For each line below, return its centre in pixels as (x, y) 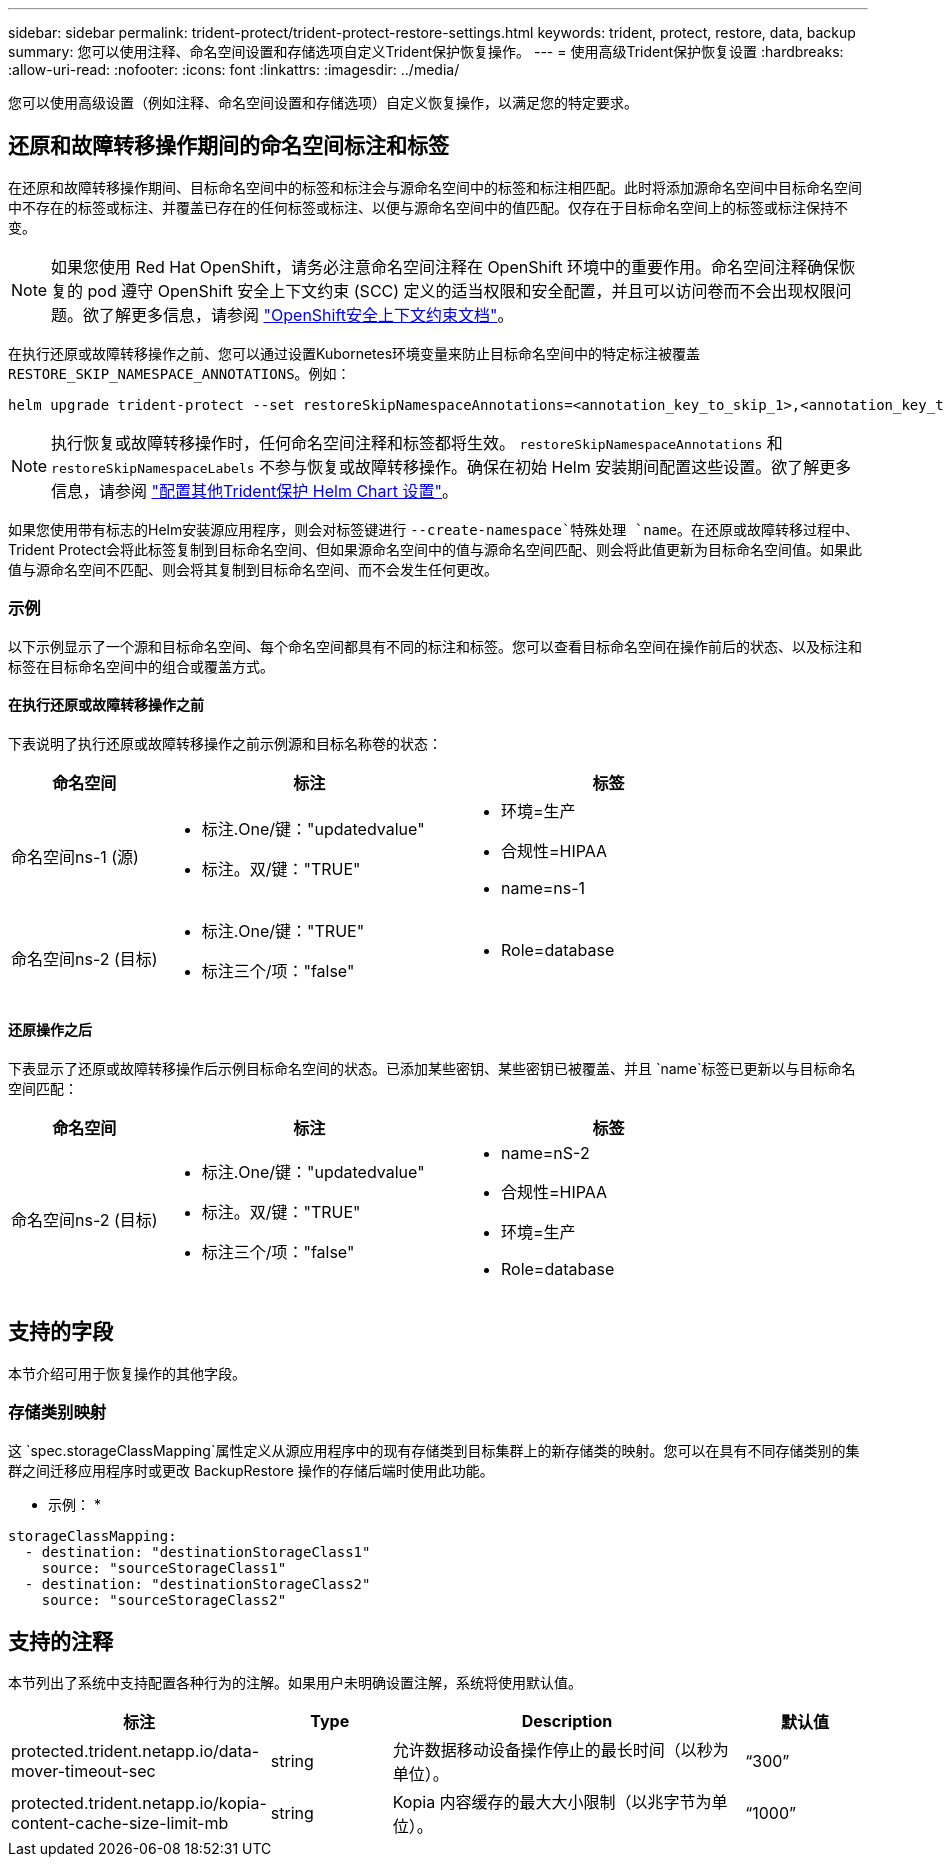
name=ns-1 (543, 887)
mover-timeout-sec (83, 1771)
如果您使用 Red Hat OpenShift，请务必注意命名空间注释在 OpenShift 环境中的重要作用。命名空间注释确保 (445, 266)
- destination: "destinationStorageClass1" (197, 1551)
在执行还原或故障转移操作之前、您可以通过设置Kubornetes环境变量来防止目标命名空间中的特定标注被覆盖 (354, 353)
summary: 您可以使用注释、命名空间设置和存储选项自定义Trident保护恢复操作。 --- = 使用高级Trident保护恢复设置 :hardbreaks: (426, 51)
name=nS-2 (545, 1153)
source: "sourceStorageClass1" (164, 1567)
